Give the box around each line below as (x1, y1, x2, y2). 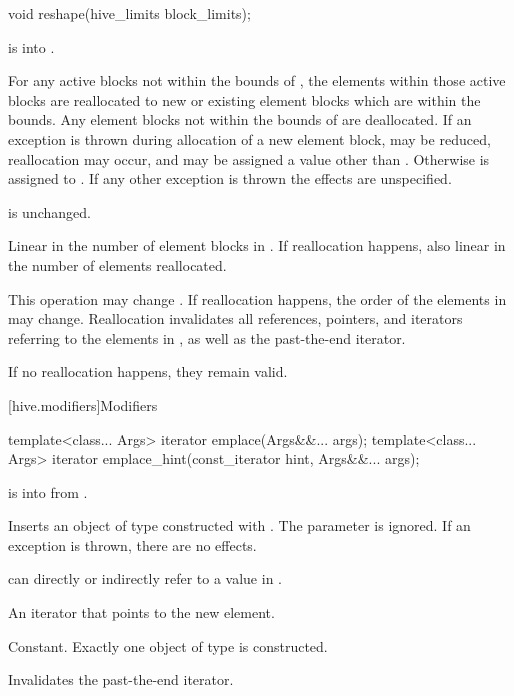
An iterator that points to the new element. (8, 602, 275, 623)
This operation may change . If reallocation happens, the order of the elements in (8, 288, 507, 309)
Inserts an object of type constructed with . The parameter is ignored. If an (8, 515, 471, 536)
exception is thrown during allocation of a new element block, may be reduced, (8, 128, 491, 149)
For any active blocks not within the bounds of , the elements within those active (8, 70, 506, 91)
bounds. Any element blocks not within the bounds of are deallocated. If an (8, 109, 472, 130)
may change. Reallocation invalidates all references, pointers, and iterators (8, 308, 463, 329)
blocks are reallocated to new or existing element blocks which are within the (8, 89, 481, 110)
